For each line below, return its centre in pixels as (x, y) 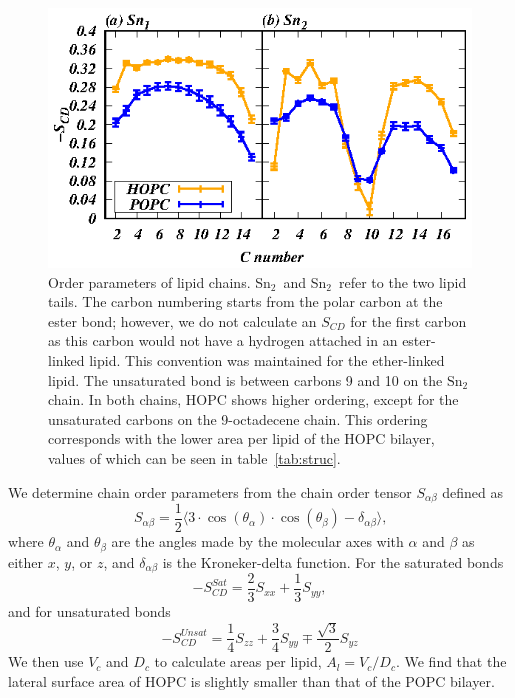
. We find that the (451, 661)
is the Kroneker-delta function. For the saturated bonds (333, 561)
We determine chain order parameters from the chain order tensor (210, 491)
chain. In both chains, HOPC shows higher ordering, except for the (253, 399)
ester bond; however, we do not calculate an (182, 320)
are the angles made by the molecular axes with (257, 541)
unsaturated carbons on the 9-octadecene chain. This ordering (238, 418)
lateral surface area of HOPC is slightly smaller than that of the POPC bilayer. (251, 681)
